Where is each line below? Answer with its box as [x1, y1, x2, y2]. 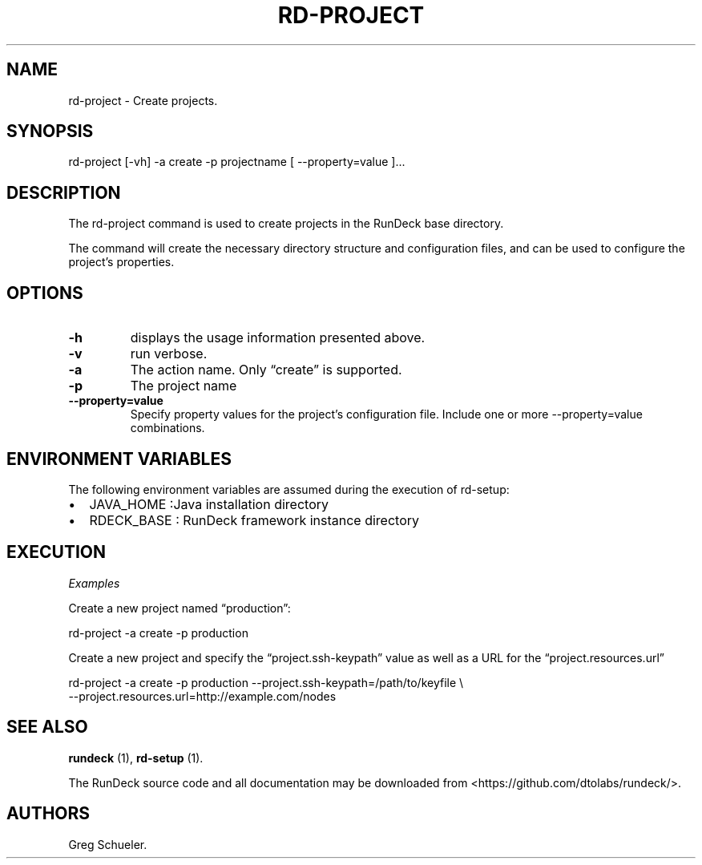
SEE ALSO [6, 717, 88, 738]
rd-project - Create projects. [68, 93, 218, 107]
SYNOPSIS [6, 121, 94, 142]
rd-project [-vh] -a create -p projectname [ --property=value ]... [68, 155, 405, 169]
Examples [68, 576, 120, 590]
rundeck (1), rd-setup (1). [68, 750, 204, 765]
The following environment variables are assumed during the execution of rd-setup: [68, 482, 510, 496]
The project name [130, 378, 237, 394]
